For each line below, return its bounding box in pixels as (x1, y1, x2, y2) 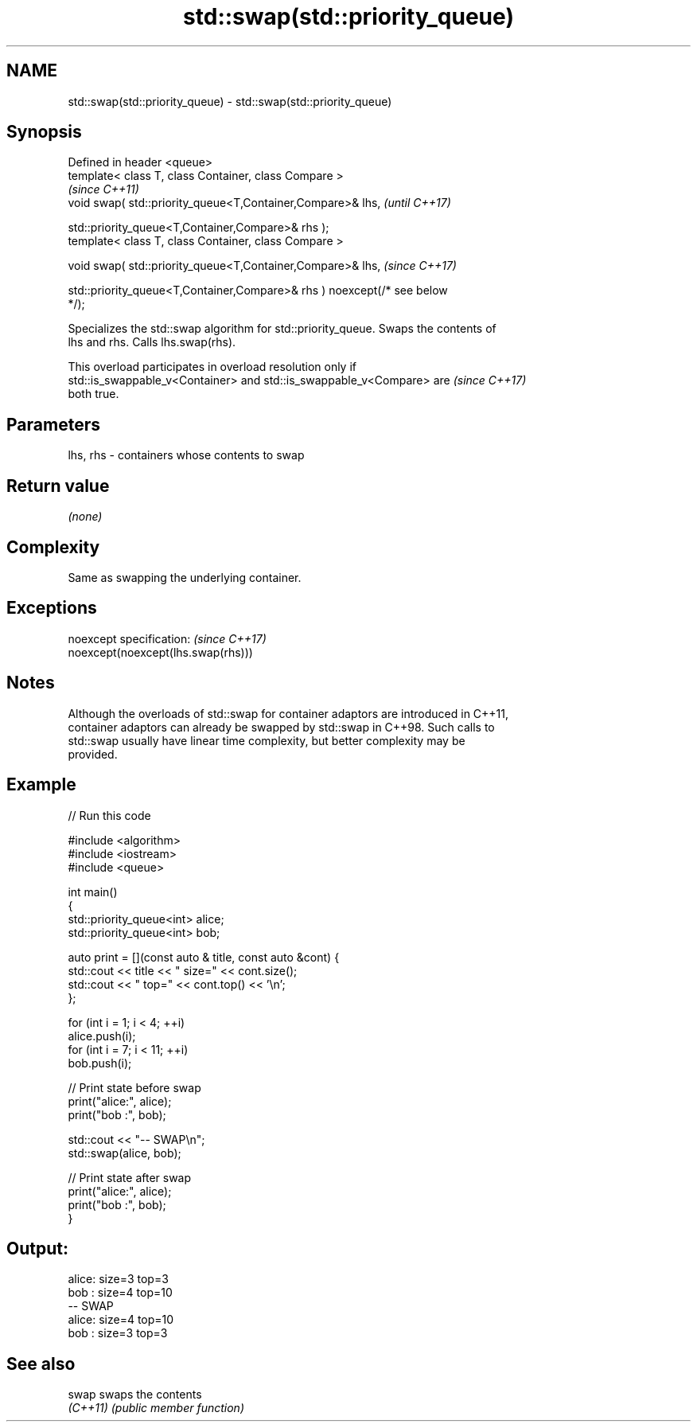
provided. (68, 747, 118, 761)
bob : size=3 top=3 (68, 1326, 168, 1340)
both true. (68, 387, 119, 401)
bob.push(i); (68, 1055, 132, 1070)
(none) (68, 509, 103, 524)
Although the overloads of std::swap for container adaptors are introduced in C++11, (68, 706, 509, 720)
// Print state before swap (68, 1080, 201, 1094)
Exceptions (6, 598, 97, 618)
